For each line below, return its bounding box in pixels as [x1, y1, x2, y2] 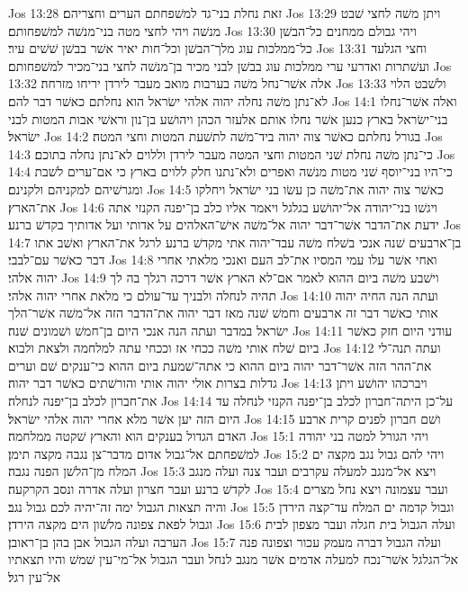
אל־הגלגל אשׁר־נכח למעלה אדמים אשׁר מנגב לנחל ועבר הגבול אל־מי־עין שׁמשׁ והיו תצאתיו [8, 550, 458, 569]
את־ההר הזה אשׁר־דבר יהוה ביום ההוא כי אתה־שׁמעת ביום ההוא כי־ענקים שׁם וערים [8, 355, 432, 374]
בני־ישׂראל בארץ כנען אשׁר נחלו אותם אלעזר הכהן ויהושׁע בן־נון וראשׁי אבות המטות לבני [8, 109, 448, 128]
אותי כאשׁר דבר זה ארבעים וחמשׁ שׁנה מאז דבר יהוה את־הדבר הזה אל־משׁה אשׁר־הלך [8, 303, 438, 322]
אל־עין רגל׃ [8, 568, 61, 586]
